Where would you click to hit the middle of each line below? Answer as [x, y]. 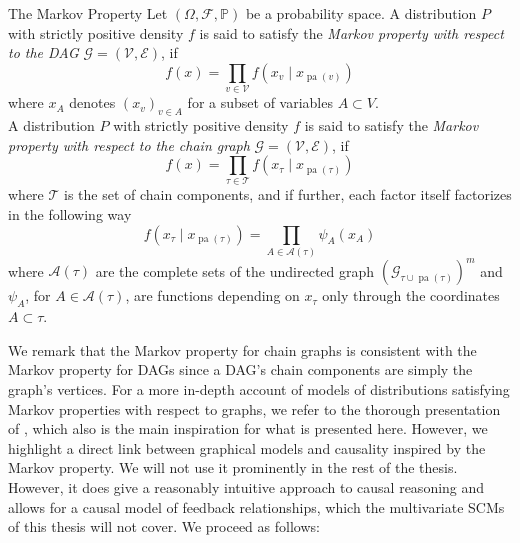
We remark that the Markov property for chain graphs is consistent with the [242, 349]
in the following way [70, 214]
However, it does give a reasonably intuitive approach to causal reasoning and [246, 486]
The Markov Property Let [88, 13]
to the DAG [43, 52]
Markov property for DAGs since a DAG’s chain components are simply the [240, 369]
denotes [92, 102]
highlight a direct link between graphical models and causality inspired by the [247, 447]
